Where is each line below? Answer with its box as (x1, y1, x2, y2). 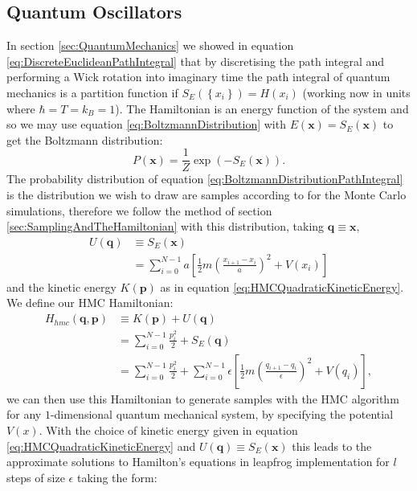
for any (6, 406, 42, 423)
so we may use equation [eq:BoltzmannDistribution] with (6, 116, 286, 133)
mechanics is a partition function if (6, 84, 178, 100)
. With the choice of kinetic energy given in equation (39, 422, 298, 438)
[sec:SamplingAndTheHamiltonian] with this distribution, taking (6, 218, 325, 235)
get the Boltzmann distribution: (6, 131, 163, 148)
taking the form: (76, 468, 157, 485)
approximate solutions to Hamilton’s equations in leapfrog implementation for (6, 453, 390, 470)
